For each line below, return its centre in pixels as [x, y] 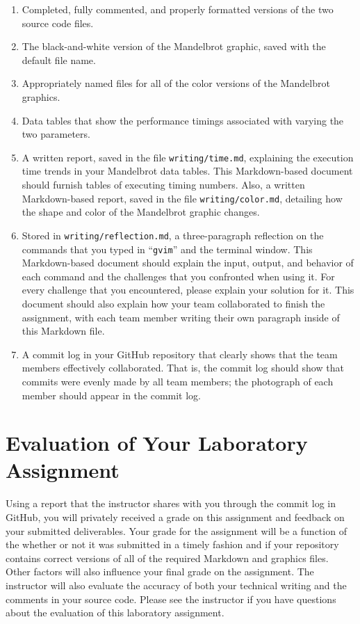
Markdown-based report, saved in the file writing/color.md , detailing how [182, 198]
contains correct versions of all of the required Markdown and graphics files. [167, 558]
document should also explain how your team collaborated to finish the [173, 303]
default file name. [59, 59]
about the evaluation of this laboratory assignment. [115, 613]
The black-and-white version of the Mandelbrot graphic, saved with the [174, 46]
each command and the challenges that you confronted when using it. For [178, 276]
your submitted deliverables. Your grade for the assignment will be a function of [176, 530]
